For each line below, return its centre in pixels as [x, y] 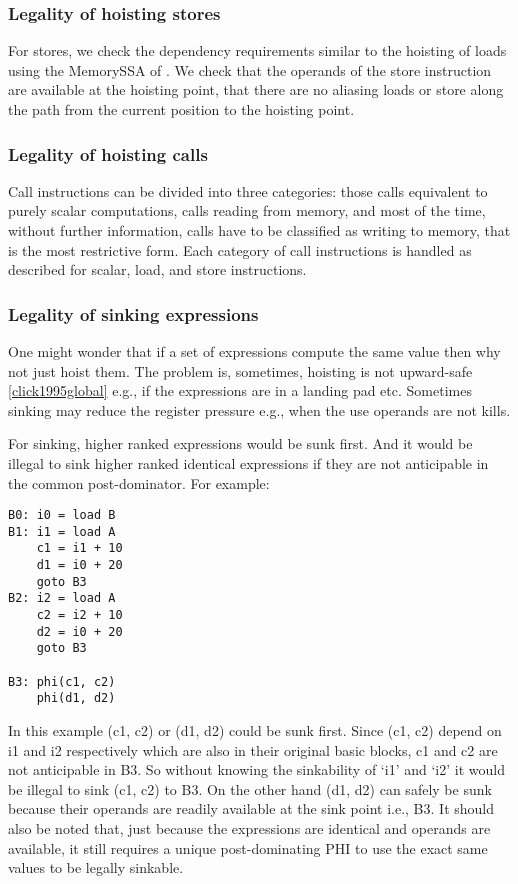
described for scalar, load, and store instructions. [157, 269]
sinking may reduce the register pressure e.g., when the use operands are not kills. [259, 409]
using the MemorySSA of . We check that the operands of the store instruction [250, 69]
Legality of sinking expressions [133, 313]
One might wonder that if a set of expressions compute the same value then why [254, 351]
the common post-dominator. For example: [139, 482]
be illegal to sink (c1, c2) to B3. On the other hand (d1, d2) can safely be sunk [250, 788]
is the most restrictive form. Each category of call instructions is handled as [240, 249]
